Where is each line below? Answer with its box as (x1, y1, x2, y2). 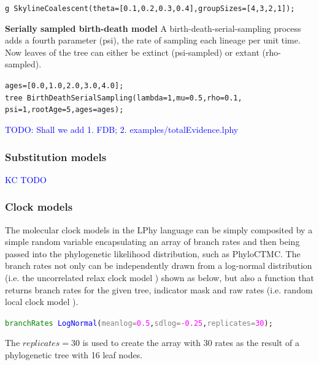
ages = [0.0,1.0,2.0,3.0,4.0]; (5, 81, 124, 91)
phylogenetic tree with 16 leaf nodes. (5, 348, 143, 361)
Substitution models (5, 149, 107, 164)
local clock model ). (5, 295, 79, 308)
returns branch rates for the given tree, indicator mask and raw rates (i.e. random (5, 283, 313, 296)
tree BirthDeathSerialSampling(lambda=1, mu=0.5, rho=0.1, (5, 93, 242, 102)
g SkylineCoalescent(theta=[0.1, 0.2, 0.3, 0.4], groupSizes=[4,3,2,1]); (5, 4, 295, 13)
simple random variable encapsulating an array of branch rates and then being (5, 235, 300, 248)
